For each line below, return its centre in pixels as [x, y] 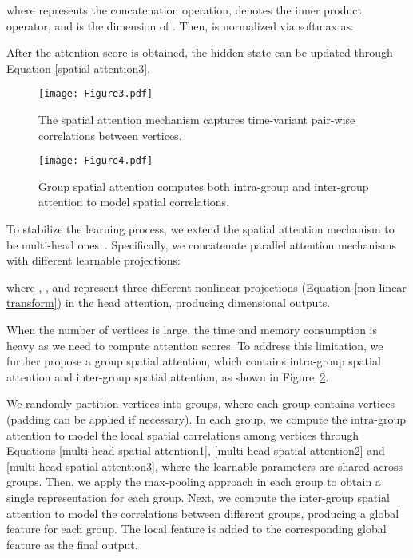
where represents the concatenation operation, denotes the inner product [184, 10]
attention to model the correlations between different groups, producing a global [203, 513]
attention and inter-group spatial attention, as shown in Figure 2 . [168, 376]
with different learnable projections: [93, 260]
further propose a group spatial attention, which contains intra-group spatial [194, 361]
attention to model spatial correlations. [134, 202]
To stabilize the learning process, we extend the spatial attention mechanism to [201, 229]
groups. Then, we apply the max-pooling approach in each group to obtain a [194, 482]
